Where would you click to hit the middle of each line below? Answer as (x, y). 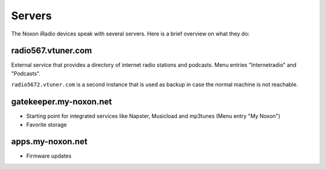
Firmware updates (49, 156)
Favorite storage (47, 124)
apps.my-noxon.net (49, 142)
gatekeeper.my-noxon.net (62, 102)
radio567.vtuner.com (52, 51)
